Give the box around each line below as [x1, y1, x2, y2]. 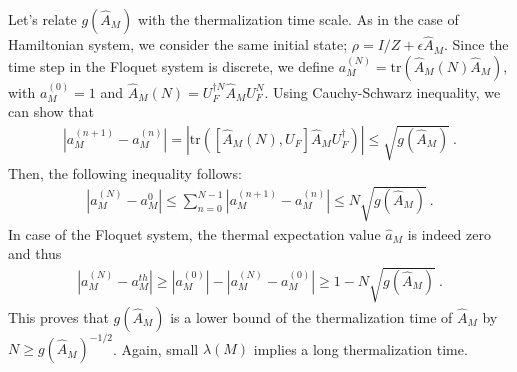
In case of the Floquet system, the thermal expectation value [8, 223, 381, 244]
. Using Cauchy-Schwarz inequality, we [264, 81, 501, 102]
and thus [8, 243, 62, 264]
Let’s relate [8, 9, 77, 29]
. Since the [444, 34, 509, 55]
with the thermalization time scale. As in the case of [138, 9, 459, 29]
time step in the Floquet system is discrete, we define [8, 55, 335, 76]
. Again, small [112, 338, 199, 359]
